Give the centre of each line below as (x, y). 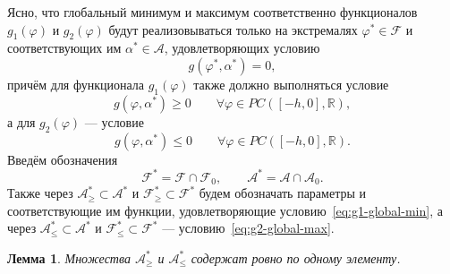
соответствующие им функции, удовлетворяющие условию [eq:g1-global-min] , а (225, 210)
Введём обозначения (63, 159)
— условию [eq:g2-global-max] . (248, 228)
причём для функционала (76, 84)
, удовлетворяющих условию (242, 48)
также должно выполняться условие (291, 84)
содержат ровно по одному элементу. (296, 257)
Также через (40, 193)
